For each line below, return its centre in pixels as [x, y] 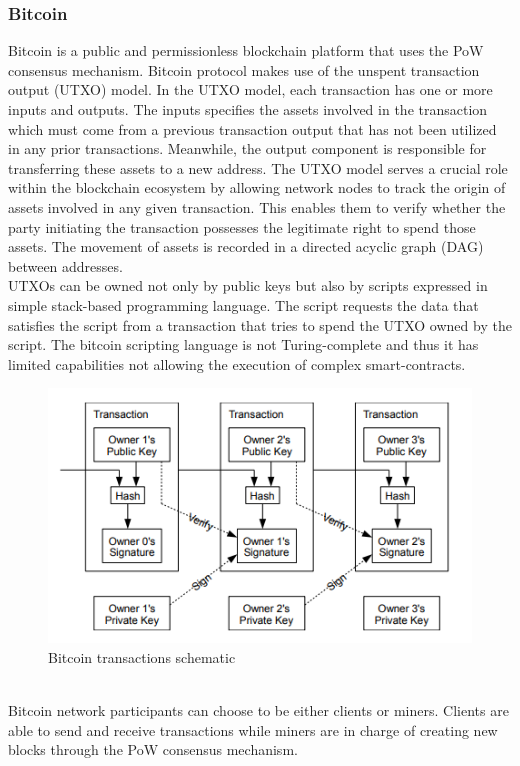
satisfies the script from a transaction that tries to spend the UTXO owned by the [260, 324]
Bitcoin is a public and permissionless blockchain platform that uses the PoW [246, 50]
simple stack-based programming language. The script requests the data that [243, 304]
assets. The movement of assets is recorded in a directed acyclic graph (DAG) [246, 246]
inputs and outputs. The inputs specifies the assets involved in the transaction [248, 109]
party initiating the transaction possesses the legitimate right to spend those [242, 226]
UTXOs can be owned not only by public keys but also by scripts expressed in [248, 285]
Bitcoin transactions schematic [142, 657]
